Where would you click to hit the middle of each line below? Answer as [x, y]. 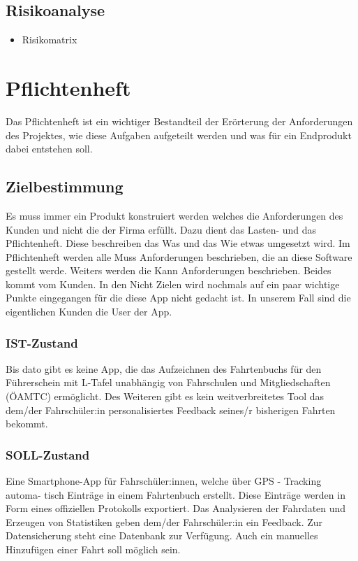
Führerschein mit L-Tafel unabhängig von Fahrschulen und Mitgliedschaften [168, 382]
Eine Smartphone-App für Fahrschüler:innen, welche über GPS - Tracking [164, 481]
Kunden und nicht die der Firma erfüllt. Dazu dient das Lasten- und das [161, 229]
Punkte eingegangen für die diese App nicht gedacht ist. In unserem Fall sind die [178, 298]
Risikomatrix [50, 40]
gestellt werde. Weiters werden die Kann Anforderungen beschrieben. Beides [169, 270]
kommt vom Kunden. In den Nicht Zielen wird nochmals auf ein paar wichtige [173, 284]
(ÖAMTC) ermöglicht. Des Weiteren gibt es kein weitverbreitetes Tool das [165, 396]
